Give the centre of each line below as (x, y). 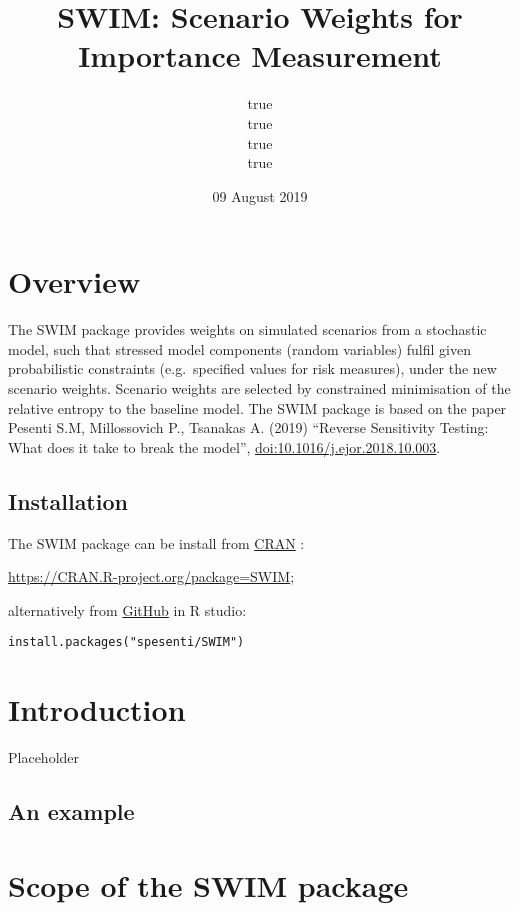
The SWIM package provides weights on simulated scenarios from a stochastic (247, 329)
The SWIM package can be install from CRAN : (156, 542)
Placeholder (44, 757)
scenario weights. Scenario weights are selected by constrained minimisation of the (259, 388)
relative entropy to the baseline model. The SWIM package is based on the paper (257, 407)
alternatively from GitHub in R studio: (127, 609)
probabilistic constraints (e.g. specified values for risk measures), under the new (252, 368)
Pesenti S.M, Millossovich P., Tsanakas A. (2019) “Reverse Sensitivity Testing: (248, 427)
